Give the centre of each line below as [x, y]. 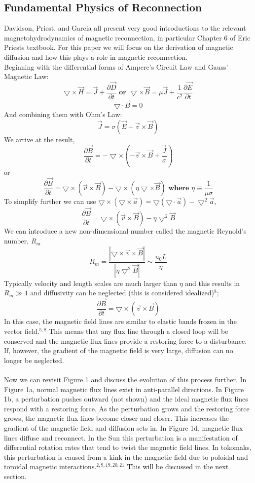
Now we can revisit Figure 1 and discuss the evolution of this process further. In [125, 379]
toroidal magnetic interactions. [50, 466]
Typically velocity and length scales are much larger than [91, 283]
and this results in [213, 283]
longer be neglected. [34, 360]
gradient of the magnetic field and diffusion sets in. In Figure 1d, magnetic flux [124, 427]
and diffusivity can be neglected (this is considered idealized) [122, 293]
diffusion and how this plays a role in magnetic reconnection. [96, 57]
